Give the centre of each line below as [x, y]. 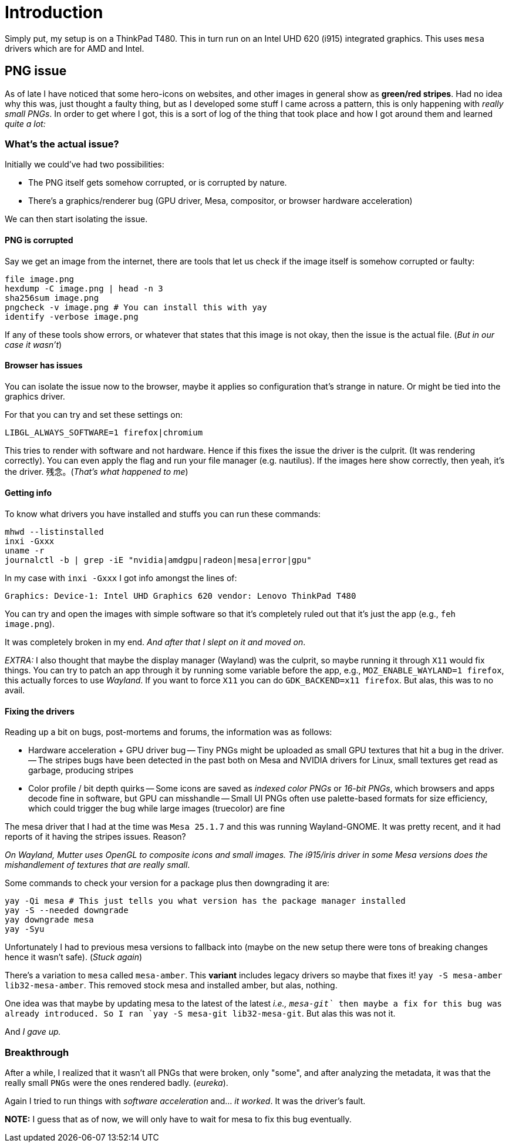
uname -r [25, 551]
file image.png [40, 279]
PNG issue [36, 71]
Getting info [28, 493]
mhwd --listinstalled [54, 532]
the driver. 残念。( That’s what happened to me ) [97, 471]
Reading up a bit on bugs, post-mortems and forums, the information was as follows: [168, 732]
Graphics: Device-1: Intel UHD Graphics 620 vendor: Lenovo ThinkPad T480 [181, 596]
